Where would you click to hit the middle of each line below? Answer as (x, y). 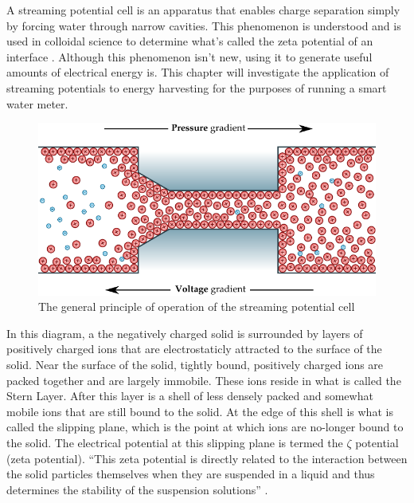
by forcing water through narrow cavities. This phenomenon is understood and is (204, 25)
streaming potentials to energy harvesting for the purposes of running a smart (197, 87)
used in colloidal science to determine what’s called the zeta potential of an (190, 41)
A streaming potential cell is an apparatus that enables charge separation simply (203, 10)
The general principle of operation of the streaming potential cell (197, 307)
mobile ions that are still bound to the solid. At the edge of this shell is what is (200, 411)
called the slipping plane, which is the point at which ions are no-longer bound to (205, 427)
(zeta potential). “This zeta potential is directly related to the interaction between (207, 458)
